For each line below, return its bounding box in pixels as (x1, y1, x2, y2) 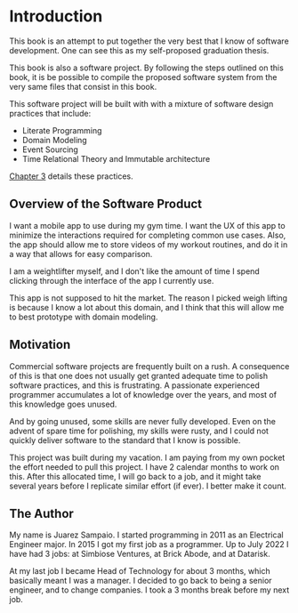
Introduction (9, 6, 103, 27)
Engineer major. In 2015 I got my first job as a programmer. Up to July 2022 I (9, 539, 289, 550)
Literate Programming (21, 125, 102, 135)
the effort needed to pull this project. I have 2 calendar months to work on (9, 461, 280, 472)
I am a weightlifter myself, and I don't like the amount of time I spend (9, 265, 260, 277)
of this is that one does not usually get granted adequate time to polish (9, 370, 269, 381)
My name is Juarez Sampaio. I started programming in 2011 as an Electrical (9, 529, 284, 540)
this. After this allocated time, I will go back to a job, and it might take (9, 471, 262, 481)
